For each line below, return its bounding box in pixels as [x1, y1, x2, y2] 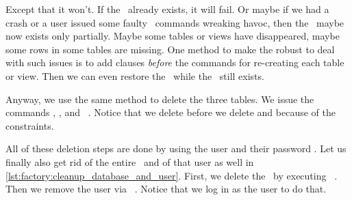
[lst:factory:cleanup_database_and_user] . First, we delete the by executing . [5, 168, 338, 182]
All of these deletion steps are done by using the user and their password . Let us [5, 141, 347, 156]
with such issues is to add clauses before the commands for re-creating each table [5, 55, 344, 70]
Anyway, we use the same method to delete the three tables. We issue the [5, 91, 314, 106]
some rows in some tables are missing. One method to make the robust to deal [5, 42, 335, 56]
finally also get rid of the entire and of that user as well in [5, 154, 254, 169]
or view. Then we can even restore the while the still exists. [5, 68, 264, 83]
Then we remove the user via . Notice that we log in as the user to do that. [5, 182, 327, 196]
